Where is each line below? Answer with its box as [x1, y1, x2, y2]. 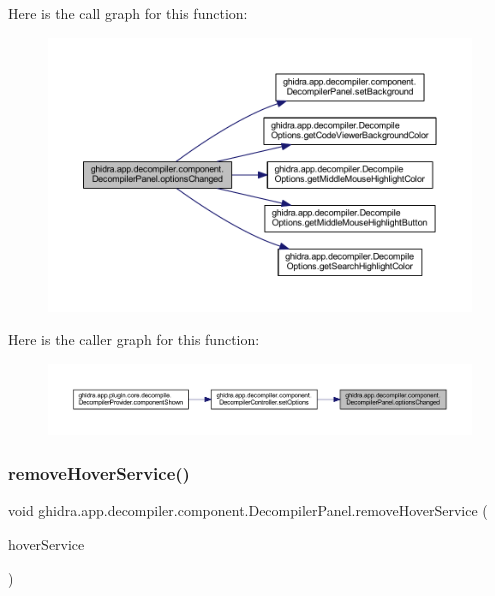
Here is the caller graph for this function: [8, 329, 260, 350]
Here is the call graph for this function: [8, 3, 248, 23]
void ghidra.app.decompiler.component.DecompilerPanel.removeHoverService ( [8, 500, 488, 521]
